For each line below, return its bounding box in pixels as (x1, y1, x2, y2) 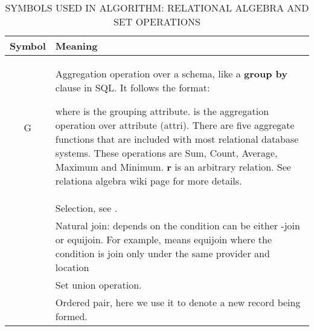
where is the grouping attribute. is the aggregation (55, 104, 269, 118)
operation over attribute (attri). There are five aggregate (55, 118, 295, 132)
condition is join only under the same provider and (55, 246, 270, 260)
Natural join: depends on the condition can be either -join (55, 218, 300, 232)
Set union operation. (55, 278, 142, 292)
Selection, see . (55, 201, 118, 215)
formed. (55, 309, 88, 323)
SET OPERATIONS (113, 15, 201, 28)
